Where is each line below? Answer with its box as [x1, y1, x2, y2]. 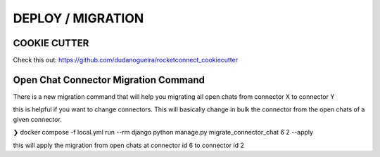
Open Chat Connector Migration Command [13, 74, 205, 86]
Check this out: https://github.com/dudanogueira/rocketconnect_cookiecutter [13, 56, 239, 64]
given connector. [13, 115, 63, 123]
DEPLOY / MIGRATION [13, 11, 144, 26]
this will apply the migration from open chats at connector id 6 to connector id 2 [13, 141, 244, 149]
